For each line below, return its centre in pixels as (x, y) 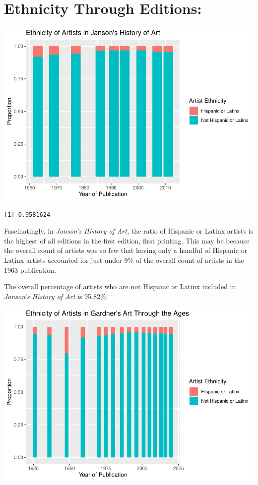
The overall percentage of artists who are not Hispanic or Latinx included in (120, 286)
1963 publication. (30, 270)
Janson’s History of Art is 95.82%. (56, 296)
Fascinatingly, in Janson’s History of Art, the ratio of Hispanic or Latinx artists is (129, 231)
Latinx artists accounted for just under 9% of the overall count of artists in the (124, 260)
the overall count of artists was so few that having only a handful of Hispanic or (126, 250)
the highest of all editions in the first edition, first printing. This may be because (127, 240)
